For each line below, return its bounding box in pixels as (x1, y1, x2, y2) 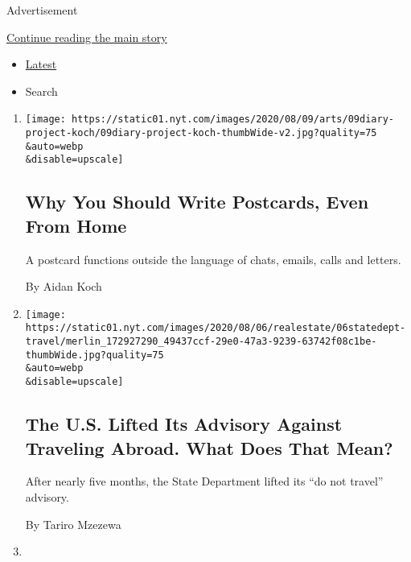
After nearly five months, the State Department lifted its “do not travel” (25, 473, 384, 490)
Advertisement (6, 2, 78, 18)
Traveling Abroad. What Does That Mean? (25, 435, 393, 460)
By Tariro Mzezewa (25, 515, 121, 532)
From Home (25, 213, 127, 238)
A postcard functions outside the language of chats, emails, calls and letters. (25, 250, 401, 267)
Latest (25, 56, 57, 72)
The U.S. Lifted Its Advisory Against (25, 411, 343, 436)
